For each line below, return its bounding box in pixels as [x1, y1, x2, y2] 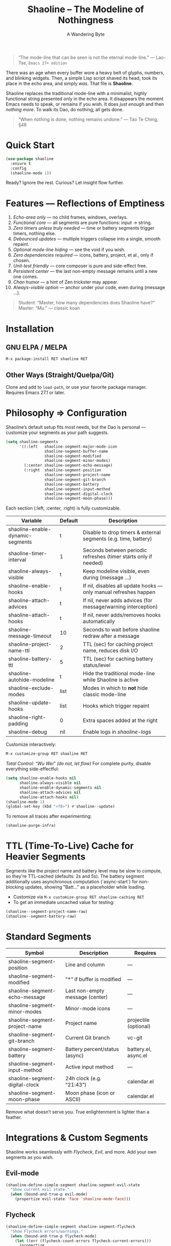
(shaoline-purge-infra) [6, 823, 56, 828]
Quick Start [6, 140, 55, 151]
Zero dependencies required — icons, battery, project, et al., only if [13, 252, 154, 258]
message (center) [65, 993, 108, 1001]
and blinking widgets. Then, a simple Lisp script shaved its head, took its [6, 75, 158, 81]
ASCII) [65, 1096, 81, 1103]
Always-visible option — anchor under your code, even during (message [13, 285, 165, 291]
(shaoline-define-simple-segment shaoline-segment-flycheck [6, 1224, 136, 1229]
